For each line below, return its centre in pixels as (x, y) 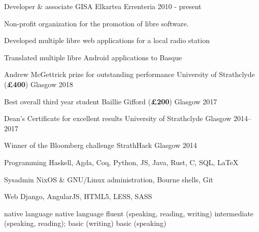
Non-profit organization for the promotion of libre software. (96, 23)
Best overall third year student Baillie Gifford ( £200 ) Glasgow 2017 (111, 101)
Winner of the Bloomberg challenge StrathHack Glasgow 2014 (101, 145)
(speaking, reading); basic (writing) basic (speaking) (85, 223)
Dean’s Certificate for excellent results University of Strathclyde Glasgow (118, 118)
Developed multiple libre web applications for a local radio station (107, 40)
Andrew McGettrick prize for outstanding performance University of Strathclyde (129, 74)
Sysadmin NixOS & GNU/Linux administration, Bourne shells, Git (109, 179)
